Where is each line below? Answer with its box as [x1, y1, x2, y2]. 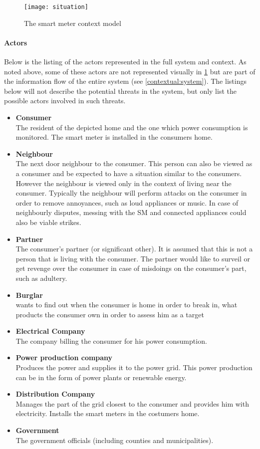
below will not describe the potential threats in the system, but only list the [4, 85, 237, 96]
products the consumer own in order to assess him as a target [15, 309, 204, 319]
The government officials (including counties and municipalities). [15, 435, 214, 445]
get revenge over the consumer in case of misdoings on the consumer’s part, [15, 263, 247, 273]
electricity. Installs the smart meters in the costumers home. [15, 408, 200, 419]
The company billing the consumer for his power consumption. [15, 335, 207, 346]
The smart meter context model [24, 17, 121, 28]
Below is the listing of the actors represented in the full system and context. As [4, 56, 247, 67]
